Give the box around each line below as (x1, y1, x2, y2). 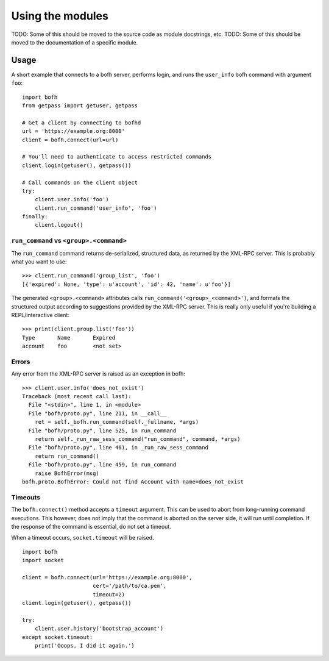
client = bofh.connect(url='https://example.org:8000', (22, 574, 193, 581)
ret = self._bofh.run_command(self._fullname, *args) (34, 418, 199, 426)
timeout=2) (92, 591, 125, 598)
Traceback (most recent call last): (22, 393, 132, 400)
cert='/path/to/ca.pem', (92, 582, 167, 590)
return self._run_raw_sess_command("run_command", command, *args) (34, 436, 241, 443)
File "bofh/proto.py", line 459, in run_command (28, 461, 177, 468)
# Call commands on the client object (22, 179, 138, 186)
